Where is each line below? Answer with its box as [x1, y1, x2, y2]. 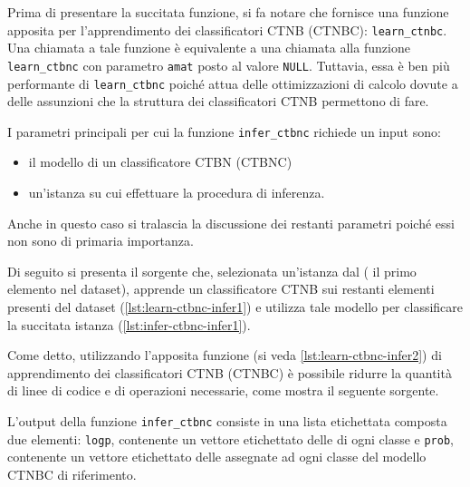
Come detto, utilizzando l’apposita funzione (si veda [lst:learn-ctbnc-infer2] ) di [7, 346, 442, 365]
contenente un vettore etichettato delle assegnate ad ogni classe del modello [7, 447, 427, 466]
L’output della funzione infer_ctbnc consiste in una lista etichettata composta [7, 411, 447, 430]
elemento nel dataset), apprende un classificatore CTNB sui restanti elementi [7, 279, 435, 298]
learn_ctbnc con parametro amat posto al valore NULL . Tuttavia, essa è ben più [7, 55, 450, 74]
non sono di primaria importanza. [7, 231, 194, 250]
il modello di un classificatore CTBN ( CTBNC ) [28, 152, 293, 171]
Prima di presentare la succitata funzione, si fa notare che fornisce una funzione [7, 3, 449, 21]
